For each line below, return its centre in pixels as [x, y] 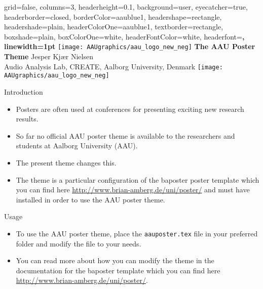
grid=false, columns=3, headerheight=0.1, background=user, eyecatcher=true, [126, 7]
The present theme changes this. [66, 162]
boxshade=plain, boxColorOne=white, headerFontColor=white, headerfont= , [124, 36]
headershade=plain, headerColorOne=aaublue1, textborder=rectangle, [114, 27]
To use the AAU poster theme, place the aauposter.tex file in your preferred [137, 233]
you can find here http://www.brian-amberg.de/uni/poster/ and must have [133, 190]
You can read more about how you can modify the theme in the [115, 260]
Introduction [24, 91]
